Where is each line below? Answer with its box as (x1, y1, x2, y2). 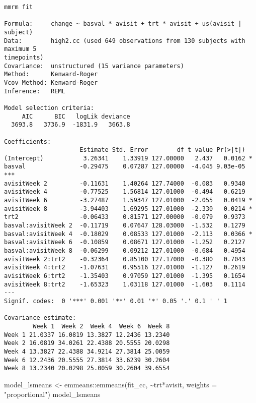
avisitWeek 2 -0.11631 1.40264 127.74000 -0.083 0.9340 (4, 180, 245, 187)
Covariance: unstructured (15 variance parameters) (4, 62, 184, 70)
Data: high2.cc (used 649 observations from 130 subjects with (4, 37, 245, 44)
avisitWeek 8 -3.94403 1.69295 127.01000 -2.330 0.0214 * (4, 205, 252, 212)
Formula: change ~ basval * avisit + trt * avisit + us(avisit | (4, 20, 242, 28)
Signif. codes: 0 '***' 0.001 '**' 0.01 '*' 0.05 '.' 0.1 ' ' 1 (4, 297, 227, 305)
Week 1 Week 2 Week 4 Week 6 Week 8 (33, 322, 170, 330)
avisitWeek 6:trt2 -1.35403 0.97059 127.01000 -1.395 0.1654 (4, 272, 245, 279)
